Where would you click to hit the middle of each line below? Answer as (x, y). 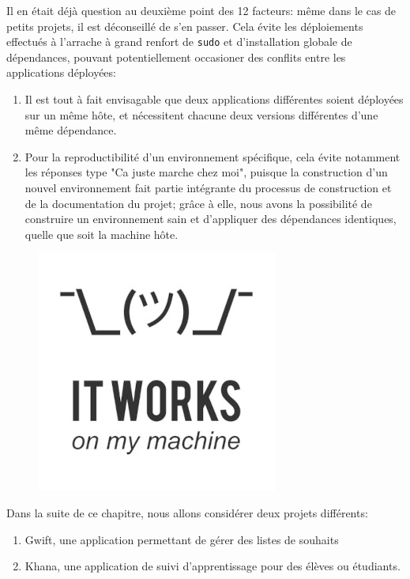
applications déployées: (61, 72)
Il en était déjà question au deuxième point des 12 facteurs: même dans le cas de (201, 10)
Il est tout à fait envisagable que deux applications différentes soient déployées (214, 99)
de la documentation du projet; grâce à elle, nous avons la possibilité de (198, 203)
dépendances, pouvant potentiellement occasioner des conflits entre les (176, 57)
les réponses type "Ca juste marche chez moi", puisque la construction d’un (206, 172)
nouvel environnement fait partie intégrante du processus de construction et (208, 187)
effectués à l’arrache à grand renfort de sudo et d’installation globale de (179, 42)
